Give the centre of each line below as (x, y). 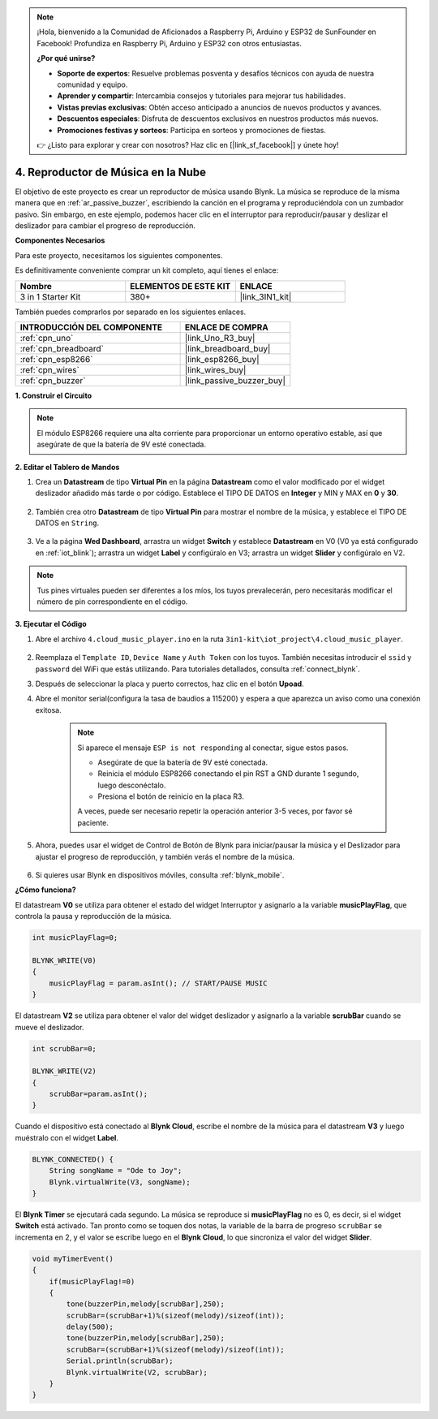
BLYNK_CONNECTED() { (73, 1159)
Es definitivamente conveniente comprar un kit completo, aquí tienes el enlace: (147, 270)
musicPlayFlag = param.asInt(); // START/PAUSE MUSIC (158, 983)
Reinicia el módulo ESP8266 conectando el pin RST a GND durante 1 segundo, (228, 774)
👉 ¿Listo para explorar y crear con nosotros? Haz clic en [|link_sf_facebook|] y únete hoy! (188, 144)
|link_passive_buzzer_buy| (235, 380)
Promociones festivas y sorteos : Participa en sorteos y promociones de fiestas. (191, 130)
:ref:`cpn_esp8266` (56, 359)
